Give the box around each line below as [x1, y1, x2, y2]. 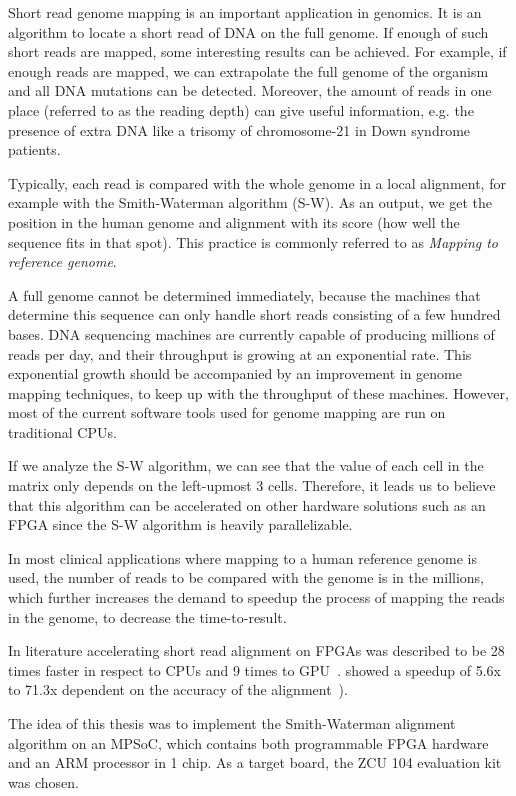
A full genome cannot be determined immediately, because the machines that [8, 284, 481, 305]
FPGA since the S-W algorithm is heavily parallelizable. [8, 514, 353, 535]
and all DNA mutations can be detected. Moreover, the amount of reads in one [8, 80, 492, 101]
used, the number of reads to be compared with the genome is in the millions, [8, 567, 485, 588]
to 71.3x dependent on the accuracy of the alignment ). [8, 679, 348, 700]
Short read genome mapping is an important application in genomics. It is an [8, 2, 482, 22]
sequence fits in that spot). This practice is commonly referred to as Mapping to [8, 231, 499, 252]
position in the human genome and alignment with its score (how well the [8, 211, 460, 232]
